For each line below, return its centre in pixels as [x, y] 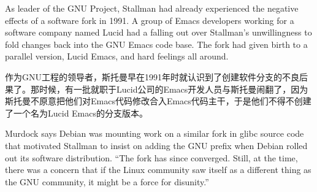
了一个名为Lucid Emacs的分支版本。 [77, 113]
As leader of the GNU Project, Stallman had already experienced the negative [152, 8]
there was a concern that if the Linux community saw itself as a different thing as [158, 170]
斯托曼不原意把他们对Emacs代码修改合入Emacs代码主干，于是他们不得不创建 [158, 101]
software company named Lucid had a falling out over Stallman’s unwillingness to [158, 32]
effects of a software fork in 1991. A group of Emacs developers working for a [150, 20]
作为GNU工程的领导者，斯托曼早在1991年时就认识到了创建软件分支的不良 [152, 76]
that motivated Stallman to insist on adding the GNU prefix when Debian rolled [156, 145]
